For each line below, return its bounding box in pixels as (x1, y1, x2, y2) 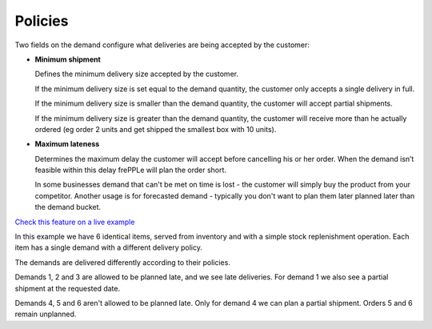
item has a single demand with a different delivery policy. (14, 243, 203, 252)
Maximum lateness (34, 139, 100, 149)
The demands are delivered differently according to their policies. (14, 257, 231, 267)
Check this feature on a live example (14, 217, 135, 227)
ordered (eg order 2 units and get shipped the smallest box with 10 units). (34, 124, 277, 134)
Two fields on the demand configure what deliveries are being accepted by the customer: (14, 40, 310, 50)
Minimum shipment (34, 54, 102, 64)
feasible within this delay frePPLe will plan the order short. (34, 165, 227, 175)
